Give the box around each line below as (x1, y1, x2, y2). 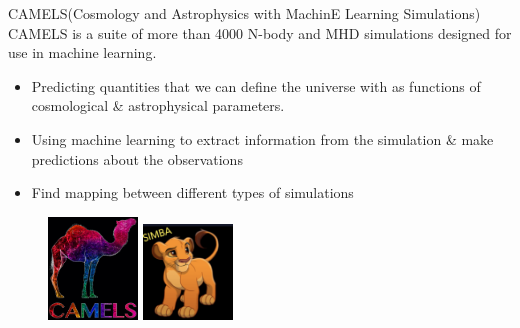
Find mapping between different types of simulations (31, 182, 354, 203)
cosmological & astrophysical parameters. (31, 95, 285, 116)
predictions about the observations (31, 148, 243, 169)
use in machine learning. (8, 42, 157, 63)
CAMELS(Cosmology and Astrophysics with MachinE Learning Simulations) (8, 3, 481, 23)
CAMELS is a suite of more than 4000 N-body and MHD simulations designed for (8, 22, 512, 43)
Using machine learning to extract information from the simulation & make (31, 128, 494, 149)
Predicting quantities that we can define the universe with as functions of (31, 75, 481, 96)
